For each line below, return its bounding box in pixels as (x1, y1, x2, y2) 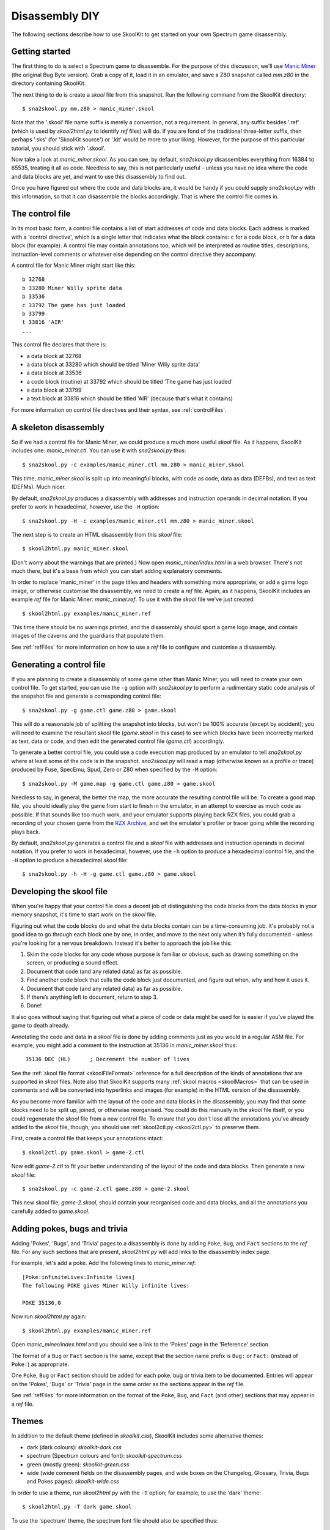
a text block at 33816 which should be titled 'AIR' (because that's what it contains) (26, 395, 233, 402)
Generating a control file (11, 659, 106, 670)
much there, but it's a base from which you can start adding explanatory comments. (11, 567, 223, 575)
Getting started (11, 47, 71, 57)
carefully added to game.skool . (11, 1207, 90, 1215)
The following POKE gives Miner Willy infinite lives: (22, 1282, 190, 1289)
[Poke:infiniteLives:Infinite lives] (22, 1274, 136, 1280)
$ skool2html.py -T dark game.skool (22, 1503, 132, 1510)
